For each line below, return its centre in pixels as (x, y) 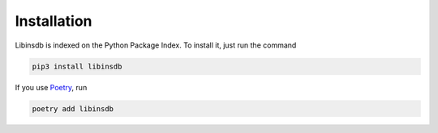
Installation (54, 21)
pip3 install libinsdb (77, 66)
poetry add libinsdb (73, 108)
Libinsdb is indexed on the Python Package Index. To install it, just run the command (156, 45)
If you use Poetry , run (51, 87)
